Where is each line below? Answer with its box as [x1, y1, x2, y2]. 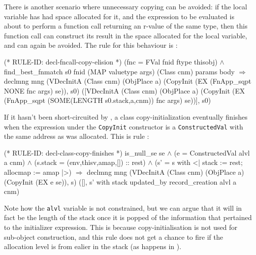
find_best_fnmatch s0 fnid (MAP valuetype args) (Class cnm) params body [4, 66, 235, 76]
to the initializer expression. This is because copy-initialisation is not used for [4, 222, 238, 232]
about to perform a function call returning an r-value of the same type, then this [4, 21, 248, 31]
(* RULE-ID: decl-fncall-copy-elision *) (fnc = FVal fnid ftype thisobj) [4, 56, 218, 66]
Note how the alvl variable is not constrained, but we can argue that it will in [4, 202, 242, 213]
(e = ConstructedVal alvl [174, 147, 250, 158]
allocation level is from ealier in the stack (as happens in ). [4, 241, 182, 252]
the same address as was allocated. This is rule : [4, 131, 149, 141]
